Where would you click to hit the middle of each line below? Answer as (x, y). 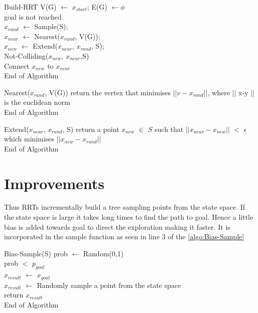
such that (169, 129)
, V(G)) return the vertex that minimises (108, 92)
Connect (17, 65)
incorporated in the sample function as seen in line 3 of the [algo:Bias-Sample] (124, 237)
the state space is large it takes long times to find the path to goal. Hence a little (129, 217)
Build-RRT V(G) (30, 7)
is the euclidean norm (37, 102)
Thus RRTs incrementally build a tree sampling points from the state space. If (125, 207)
